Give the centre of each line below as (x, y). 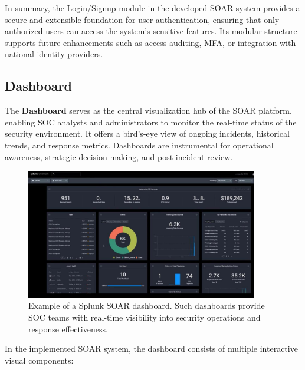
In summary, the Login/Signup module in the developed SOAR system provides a (152, 8)
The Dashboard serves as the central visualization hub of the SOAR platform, (148, 110)
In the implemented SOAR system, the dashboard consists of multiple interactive (151, 348)
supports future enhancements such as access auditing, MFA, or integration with (150, 42)
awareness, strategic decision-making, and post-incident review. (119, 156)
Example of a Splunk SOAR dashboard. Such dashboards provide (147, 305)
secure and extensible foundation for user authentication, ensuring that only (142, 19)
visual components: (39, 360)
